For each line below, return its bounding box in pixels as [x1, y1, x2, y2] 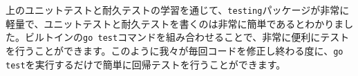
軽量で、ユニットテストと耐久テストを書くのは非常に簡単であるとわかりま [6, 16, 344, 30]
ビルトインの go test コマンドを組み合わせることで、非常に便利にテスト [24, 30, 350, 44]
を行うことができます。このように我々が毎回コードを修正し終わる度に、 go [6, 43, 343, 57]
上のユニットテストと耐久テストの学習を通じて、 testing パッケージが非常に [6, 3, 350, 17]
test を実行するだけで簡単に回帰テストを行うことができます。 [6, 57, 286, 71]
